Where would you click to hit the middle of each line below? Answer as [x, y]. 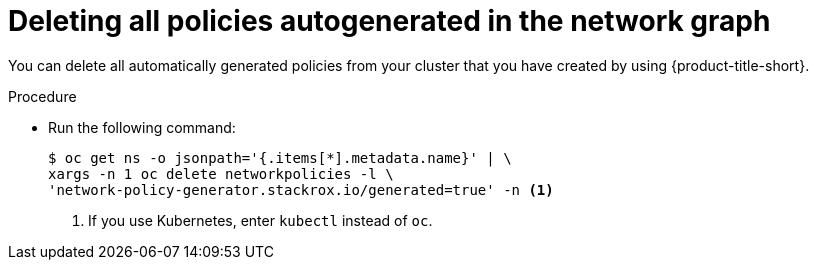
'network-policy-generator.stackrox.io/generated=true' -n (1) [301, 189]
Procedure [42, 96]
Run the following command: [142, 127]
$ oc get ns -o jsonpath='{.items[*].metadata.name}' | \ [280, 157]
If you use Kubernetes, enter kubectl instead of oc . [260, 220]
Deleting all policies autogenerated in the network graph [389, 21]
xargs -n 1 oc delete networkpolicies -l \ [221, 173]
